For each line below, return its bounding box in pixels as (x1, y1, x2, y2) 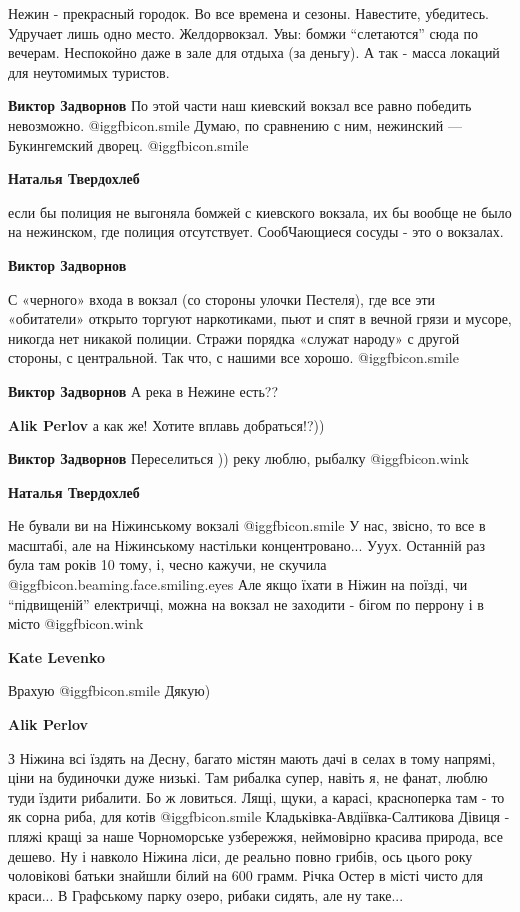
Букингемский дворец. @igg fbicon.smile (8, 134, 249, 155)
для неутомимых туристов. (8, 61, 170, 82)
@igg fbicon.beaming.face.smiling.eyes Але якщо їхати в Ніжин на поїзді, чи (8, 574, 468, 595)
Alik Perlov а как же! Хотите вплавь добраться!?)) (8, 414, 325, 435)
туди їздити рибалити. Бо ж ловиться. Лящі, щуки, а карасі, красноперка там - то (8, 786, 505, 807)
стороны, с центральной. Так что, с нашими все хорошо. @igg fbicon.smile (8, 347, 459, 368)
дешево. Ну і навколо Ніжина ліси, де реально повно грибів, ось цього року (8, 845, 473, 866)
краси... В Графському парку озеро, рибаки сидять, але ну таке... (8, 884, 404, 905)
